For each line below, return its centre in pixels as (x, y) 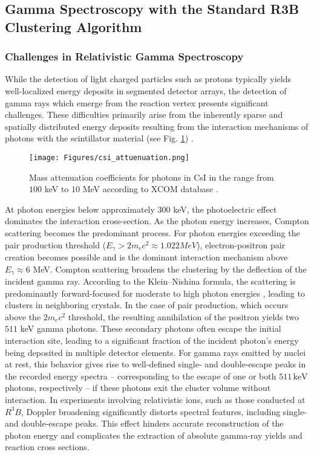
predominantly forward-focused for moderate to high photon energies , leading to (155, 293)
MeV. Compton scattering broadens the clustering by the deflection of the (170, 269)
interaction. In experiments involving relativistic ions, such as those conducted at (155, 400)
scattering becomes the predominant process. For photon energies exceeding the (152, 232)
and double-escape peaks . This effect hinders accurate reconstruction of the (144, 423)
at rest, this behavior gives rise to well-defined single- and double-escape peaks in (155, 364)
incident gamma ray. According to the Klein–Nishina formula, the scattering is (150, 281)
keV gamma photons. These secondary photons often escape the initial (151, 328)
